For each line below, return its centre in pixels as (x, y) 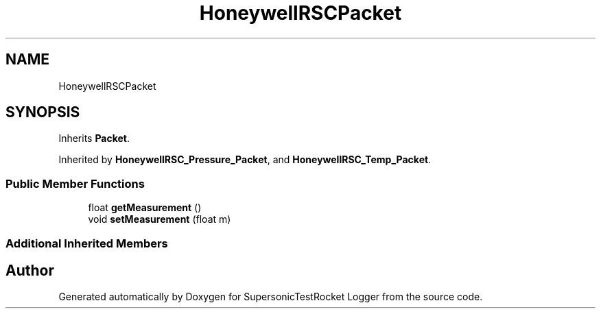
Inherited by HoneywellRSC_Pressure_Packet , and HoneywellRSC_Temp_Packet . (245, 160)
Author (30, 270)
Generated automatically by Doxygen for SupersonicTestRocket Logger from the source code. (271, 297)
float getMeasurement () (145, 208)
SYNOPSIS (43, 112)
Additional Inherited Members (87, 243)
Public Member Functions (75, 183)
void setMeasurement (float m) (160, 219)
